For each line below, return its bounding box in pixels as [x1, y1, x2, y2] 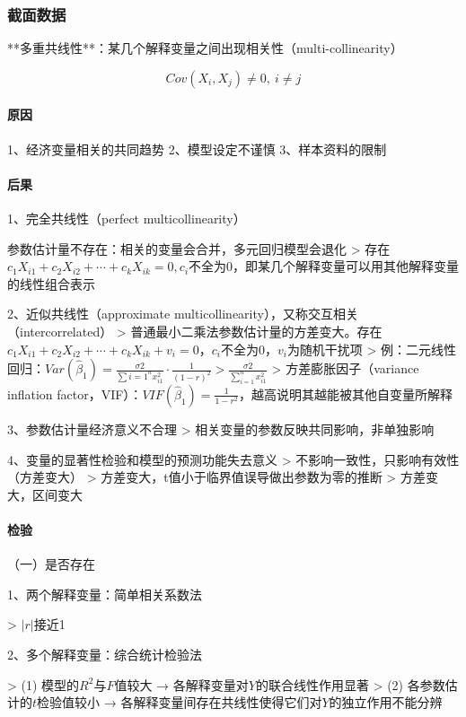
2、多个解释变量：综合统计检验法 [7, 644, 202, 663]
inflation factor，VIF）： [7, 384, 143, 403]
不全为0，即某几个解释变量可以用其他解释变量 [189, 257, 460, 275]
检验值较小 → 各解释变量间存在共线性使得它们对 [37, 693, 322, 712]
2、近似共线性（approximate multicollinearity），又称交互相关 [7, 304, 358, 323]
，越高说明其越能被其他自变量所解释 [238, 384, 453, 403]
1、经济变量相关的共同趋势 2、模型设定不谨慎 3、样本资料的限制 [7, 139, 387, 158]
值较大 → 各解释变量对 [114, 675, 249, 694]
